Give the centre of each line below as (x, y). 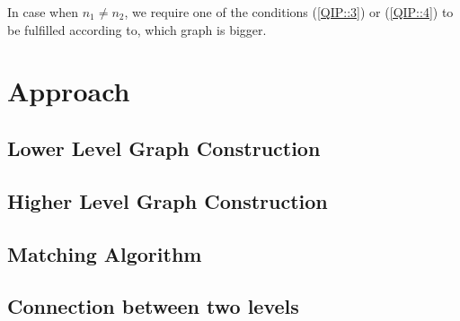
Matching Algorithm (105, 253)
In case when (43, 12)
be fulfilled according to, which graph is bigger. (137, 29)
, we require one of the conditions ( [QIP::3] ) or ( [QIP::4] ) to (289, 12)
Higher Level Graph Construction (168, 200)
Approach (69, 91)
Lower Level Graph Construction (164, 147)
